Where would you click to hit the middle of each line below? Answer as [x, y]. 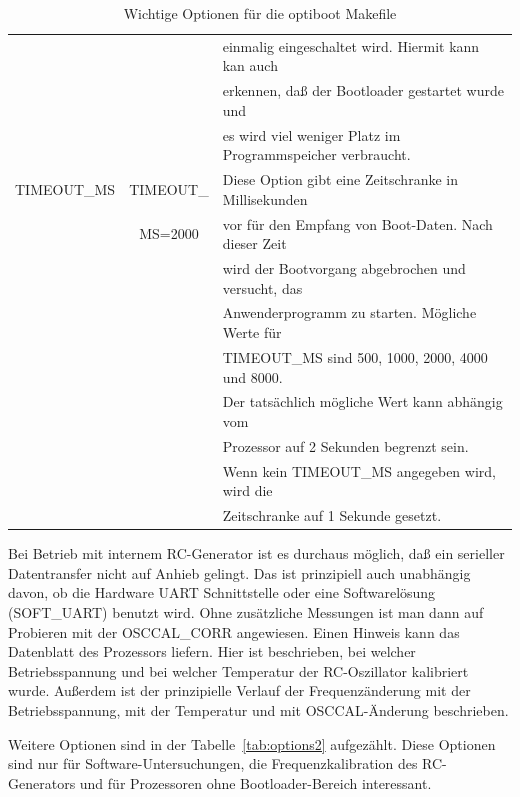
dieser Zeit [254, 243]
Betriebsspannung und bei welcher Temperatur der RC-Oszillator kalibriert [238, 670]
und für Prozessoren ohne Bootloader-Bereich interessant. [255, 782]
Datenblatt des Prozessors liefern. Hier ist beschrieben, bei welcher [212, 651]
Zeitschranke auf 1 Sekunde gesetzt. [332, 515]
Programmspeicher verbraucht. [316, 154]
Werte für [252, 332]
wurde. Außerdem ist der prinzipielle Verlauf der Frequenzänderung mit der [239, 690]
